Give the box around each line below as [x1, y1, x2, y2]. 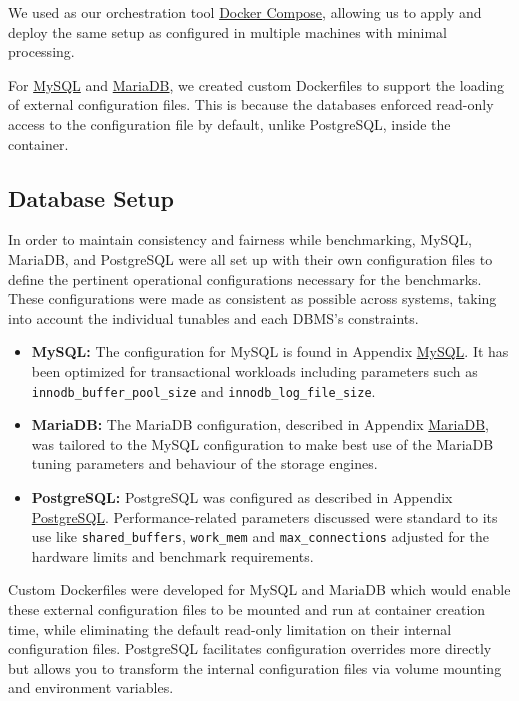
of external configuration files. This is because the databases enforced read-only [8, 94, 494, 115]
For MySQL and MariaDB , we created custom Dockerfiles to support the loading [8, 74, 505, 95]
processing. [8, 41, 75, 62]
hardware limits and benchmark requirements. [31, 545, 314, 566]
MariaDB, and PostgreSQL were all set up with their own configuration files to [8, 248, 493, 269]
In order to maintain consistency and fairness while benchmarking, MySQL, [8, 229, 472, 250]
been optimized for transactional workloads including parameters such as [31, 360, 478, 381]
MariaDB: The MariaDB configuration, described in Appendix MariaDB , [31, 414, 489, 435]
